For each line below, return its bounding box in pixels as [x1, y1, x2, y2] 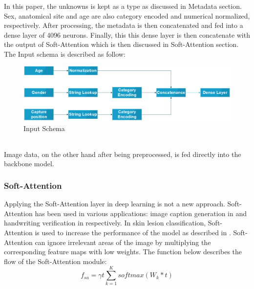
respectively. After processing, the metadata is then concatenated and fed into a [4, 20, 243, 30]
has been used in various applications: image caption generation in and [35, 208, 247, 218]
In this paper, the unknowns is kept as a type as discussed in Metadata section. [4, 1, 242, 11]
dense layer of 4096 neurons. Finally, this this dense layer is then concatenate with [4, 29, 250, 40]
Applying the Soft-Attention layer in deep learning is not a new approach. [4, 199, 225, 209]
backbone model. [4, 158, 54, 169]
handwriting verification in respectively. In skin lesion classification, [4, 218, 206, 228]
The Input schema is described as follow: [4, 48, 126, 59]
